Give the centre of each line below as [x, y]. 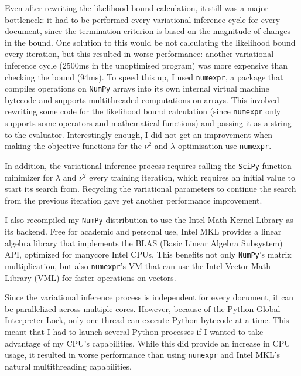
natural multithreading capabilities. [68, 366]
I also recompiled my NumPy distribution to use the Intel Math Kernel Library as [149, 220]
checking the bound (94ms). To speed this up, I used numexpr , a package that [144, 77]
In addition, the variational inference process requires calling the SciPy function [148, 165]
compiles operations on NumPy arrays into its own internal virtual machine [137, 88]
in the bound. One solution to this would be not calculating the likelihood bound [150, 42]
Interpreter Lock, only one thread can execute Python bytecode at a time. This [147, 320]
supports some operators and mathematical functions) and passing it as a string [148, 123]
